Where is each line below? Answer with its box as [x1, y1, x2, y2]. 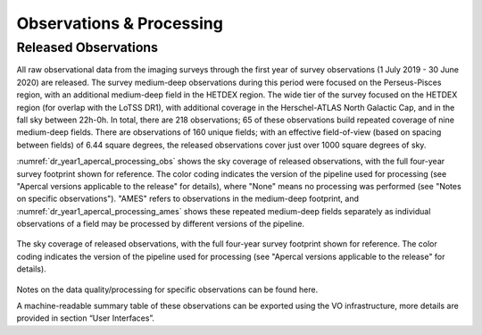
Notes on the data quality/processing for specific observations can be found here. [16, 284, 319, 295]
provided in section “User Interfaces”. [16, 313, 155, 323]
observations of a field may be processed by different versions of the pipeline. [16, 219, 305, 230]
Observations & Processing [16, 13, 223, 33]
